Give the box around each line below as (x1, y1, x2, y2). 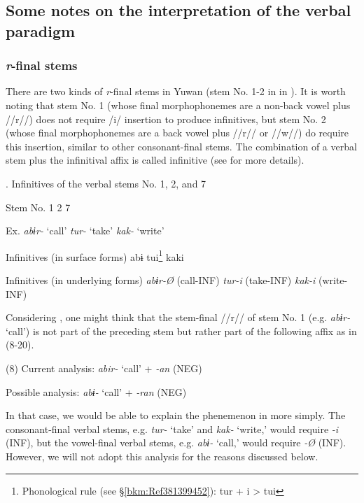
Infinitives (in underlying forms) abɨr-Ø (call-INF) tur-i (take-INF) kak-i (6, 272, 316, 287)
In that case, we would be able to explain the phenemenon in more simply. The (6, 408, 346, 423)
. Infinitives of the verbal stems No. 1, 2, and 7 (6, 176, 206, 190)
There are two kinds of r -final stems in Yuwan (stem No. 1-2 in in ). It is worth (6, 84, 346, 99)
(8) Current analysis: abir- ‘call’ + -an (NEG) (6, 360, 202, 375)
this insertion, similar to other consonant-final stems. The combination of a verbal (6, 139, 357, 153)
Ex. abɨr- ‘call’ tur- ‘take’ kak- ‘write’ (6, 223, 164, 238)
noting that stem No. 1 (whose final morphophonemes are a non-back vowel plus (6, 97, 351, 112)
